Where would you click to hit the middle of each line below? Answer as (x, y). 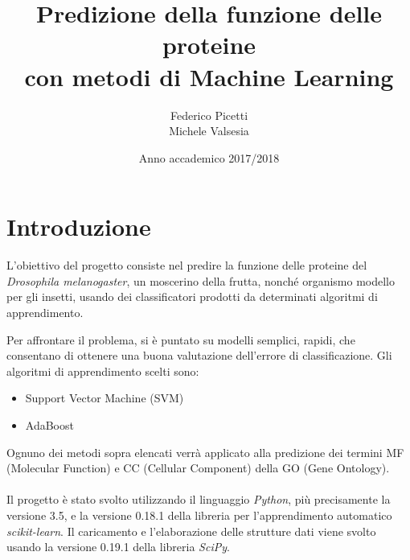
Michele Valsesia (209, 131)
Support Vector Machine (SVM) (105, 398)
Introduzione (79, 226)
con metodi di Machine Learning (209, 76)
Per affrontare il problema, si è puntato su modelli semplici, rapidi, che (181, 339)
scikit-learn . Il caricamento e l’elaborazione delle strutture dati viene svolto (191, 531)
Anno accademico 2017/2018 (209, 157)
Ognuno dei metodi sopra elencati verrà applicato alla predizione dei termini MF (205, 452)
